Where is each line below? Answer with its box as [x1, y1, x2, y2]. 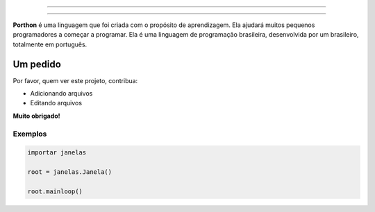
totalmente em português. [12, 40, 87, 48]
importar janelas [27, 149, 87, 157]
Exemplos [12, 129, 47, 139]
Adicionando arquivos [30, 89, 93, 98]
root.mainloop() [27, 187, 83, 195]
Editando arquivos [30, 99, 83, 107]
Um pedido [12, 58, 62, 70]
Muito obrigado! [12, 112, 60, 120]
